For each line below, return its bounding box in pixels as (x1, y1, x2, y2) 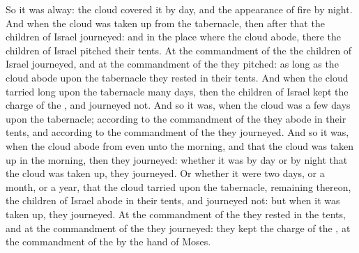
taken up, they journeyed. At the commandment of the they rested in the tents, (6, 206, 346, 221)
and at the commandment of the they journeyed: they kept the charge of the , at (6, 220, 351, 235)
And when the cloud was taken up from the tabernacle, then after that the (6, 15, 325, 30)
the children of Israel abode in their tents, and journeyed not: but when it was (6, 193, 340, 208)
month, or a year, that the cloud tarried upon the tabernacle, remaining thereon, (6, 179, 351, 194)
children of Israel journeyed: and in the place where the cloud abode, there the (6, 29, 341, 44)
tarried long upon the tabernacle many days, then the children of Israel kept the (6, 84, 349, 98)
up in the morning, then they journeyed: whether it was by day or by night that (6, 152, 348, 167)
